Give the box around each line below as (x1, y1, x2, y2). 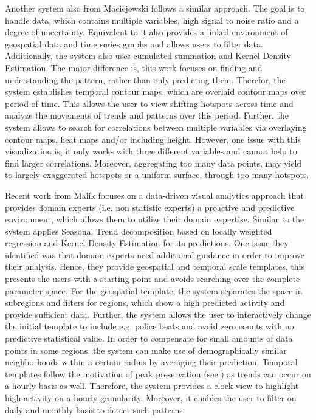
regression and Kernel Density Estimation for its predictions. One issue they (5, 236, 289, 249)
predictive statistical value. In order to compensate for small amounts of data (5, 332, 293, 345)
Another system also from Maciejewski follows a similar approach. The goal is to (5, 2, 305, 14)
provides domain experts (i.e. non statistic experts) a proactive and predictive (5, 201, 295, 213)
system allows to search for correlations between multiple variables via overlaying (5, 120, 307, 133)
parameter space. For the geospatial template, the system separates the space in (5, 284, 303, 297)
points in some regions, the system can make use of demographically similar (5, 343, 287, 356)
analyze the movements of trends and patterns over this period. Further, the (5, 109, 289, 122)
